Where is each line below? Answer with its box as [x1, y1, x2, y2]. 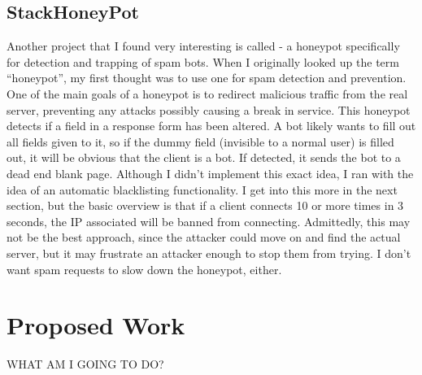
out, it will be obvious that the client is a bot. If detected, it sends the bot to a [7, 149, 401, 166]
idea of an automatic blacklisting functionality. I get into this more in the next [7, 181, 398, 198]
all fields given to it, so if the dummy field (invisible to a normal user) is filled [7, 133, 394, 150]
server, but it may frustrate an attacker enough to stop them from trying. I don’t [7, 244, 411, 261]
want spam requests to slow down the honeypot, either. [7, 260, 282, 277]
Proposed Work [7, 308, 185, 342]
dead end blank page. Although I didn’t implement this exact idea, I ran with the [7, 164, 414, 181]
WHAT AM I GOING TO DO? [7, 355, 164, 373]
